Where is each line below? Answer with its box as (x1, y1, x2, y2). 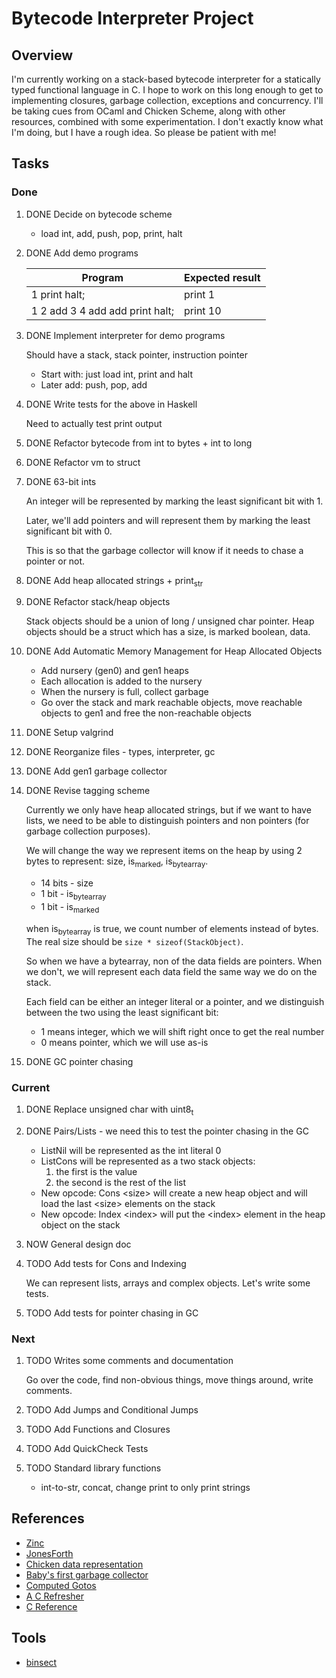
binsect (25, 1656, 58, 1668)
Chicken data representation (25, 1558, 144, 1570)
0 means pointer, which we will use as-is (40, 1036, 209, 1048)
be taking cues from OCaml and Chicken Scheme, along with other (11, 105, 286, 117)
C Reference (25, 1600, 78, 1612)
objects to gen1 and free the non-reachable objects (40, 707, 252, 719)
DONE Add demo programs (25, 247, 139, 259)
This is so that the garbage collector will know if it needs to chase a (25, 544, 304, 556)
